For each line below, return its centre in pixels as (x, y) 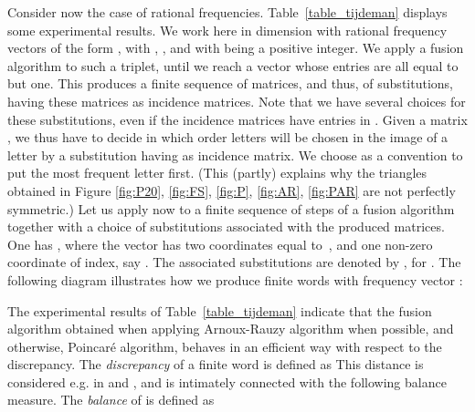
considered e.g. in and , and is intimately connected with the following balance (227, 381)
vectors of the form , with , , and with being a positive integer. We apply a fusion (236, 48)
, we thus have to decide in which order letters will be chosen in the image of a (228, 137)
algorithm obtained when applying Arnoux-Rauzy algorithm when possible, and (231, 329)
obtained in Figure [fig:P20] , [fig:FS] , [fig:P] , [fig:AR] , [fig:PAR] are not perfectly (232, 190)
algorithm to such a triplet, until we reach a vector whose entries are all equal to (233, 65)
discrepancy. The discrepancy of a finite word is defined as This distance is (216, 364)
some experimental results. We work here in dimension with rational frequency (227, 30)
